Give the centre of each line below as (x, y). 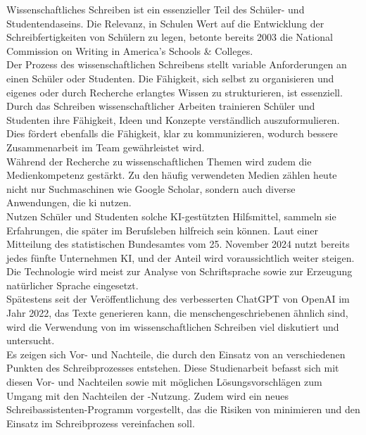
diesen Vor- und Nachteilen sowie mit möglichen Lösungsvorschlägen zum (164, 382)
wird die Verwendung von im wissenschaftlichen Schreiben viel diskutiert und (173, 326)
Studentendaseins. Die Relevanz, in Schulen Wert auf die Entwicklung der (165, 23)
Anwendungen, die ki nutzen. (69, 202)
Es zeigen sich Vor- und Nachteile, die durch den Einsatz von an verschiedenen (176, 354)
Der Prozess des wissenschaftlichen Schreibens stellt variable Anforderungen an (177, 64)
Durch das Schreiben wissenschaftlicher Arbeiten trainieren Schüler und (161, 106)
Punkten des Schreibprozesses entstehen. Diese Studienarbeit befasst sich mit (173, 368)
